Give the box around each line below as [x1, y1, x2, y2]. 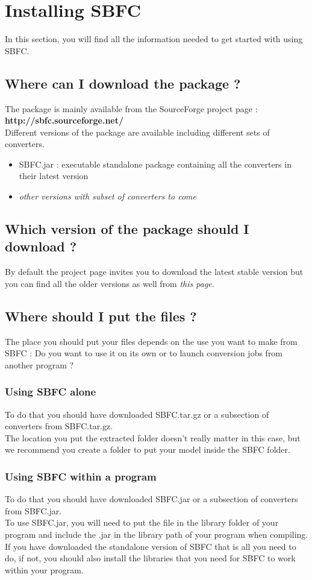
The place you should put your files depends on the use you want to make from [5, 335, 298, 347]
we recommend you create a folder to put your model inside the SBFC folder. [5, 443, 290, 456]
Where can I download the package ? [5, 74, 241, 92]
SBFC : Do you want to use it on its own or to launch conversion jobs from [5, 347, 283, 359]
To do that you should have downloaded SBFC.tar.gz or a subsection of [5, 408, 269, 420]
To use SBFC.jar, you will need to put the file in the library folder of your [5, 516, 279, 529]
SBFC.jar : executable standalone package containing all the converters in [19, 157, 292, 170]
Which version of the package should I [5, 219, 249, 238]
